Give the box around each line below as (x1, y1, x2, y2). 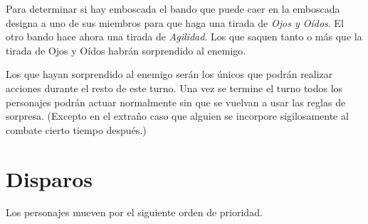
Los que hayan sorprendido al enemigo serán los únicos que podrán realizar (6, 67, 333, 82)
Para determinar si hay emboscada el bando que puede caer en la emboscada (6, 1, 340, 16)
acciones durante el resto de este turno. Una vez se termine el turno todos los (6, 80, 343, 95)
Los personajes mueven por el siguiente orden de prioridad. (6, 205, 263, 220)
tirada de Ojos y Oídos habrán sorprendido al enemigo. (6, 43, 246, 57)
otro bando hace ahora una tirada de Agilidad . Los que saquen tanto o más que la (6, 29, 362, 44)
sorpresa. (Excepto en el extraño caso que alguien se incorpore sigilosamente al (6, 108, 349, 123)
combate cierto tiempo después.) (6, 122, 147, 137)
